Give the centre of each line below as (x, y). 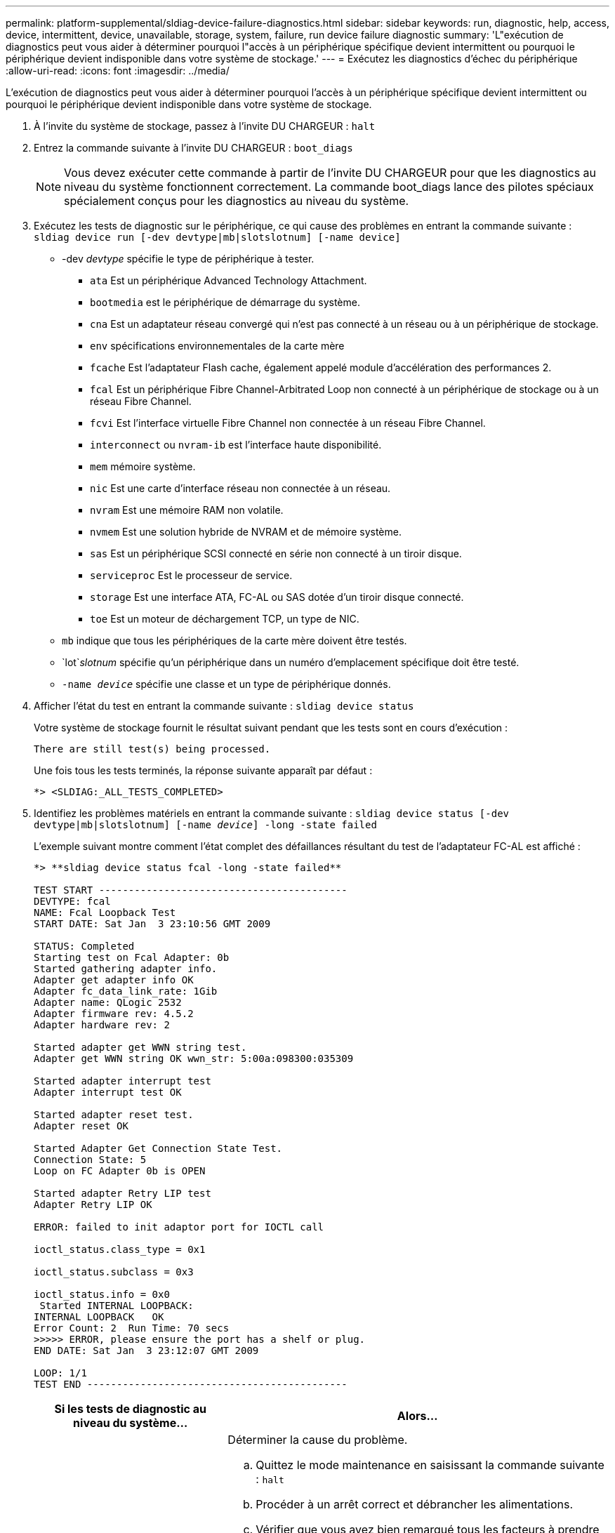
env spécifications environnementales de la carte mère (217, 346)
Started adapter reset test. (114, 1115)
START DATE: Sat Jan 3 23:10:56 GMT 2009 (152, 924)
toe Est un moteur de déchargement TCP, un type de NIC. (225, 619)
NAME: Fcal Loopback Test (105, 912)
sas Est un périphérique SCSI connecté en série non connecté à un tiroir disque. (276, 553)
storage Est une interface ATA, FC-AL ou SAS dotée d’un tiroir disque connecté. (277, 597)
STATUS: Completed (84, 946)
